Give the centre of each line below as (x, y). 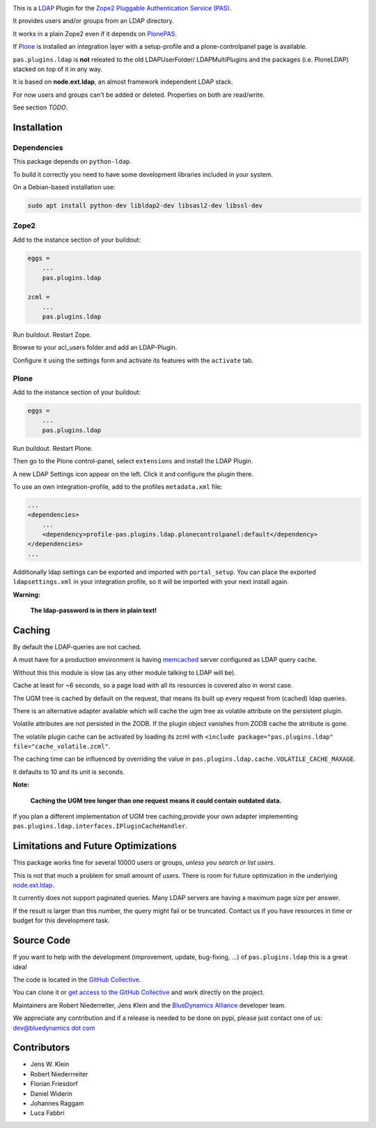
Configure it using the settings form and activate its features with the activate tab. (133, 360)
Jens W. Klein (50, 1064)
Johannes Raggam (57, 1103)
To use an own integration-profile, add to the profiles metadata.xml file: (118, 486)
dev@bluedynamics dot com (54, 1028)
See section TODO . (40, 107)
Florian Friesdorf (54, 1084)
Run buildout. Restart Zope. (52, 335)
